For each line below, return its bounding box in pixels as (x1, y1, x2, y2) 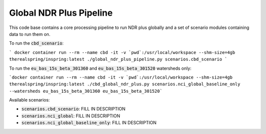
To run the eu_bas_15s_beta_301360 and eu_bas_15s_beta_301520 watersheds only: (9, 65, 192, 71)
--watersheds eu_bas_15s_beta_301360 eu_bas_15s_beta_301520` (9, 88, 163, 94)
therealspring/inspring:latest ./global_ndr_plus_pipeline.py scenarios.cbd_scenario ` (9, 56, 228, 62)
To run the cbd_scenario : (9, 40, 64, 46)
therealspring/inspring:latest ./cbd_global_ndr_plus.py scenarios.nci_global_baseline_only (9, 81, 241, 87)
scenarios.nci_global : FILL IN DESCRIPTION (21, 113, 121, 119)
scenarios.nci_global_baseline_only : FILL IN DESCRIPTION (21, 120, 157, 126)
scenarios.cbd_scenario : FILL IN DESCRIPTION (21, 106, 126, 112)
